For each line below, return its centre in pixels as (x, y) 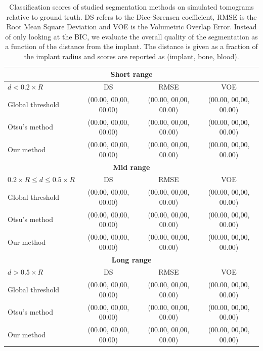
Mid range (131, 167)
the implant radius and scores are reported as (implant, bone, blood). (131, 56)
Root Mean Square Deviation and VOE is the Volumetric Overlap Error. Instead (131, 27)
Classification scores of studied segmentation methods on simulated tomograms (131, 7)
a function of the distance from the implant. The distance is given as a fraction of (131, 46)
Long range (131, 259)
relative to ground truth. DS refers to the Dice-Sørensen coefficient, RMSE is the (131, 16)
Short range (131, 74)
